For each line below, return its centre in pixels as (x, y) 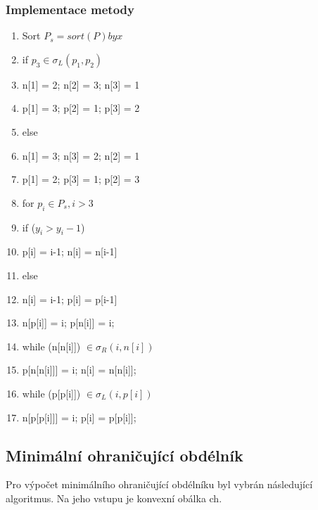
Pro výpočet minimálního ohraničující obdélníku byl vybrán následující (159, 484)
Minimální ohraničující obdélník (125, 455)
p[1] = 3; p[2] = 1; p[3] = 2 (81, 108)
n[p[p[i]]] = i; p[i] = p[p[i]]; (79, 417)
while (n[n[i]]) (51, 346)
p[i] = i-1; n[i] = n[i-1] (70, 251)
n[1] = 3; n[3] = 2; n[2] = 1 (81, 155)
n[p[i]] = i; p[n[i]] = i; (68, 323)
